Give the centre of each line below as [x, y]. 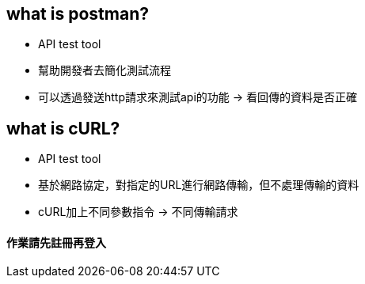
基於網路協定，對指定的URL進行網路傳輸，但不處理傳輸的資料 [199, 185]
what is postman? [78, 14]
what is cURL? [63, 128]
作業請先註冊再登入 [56, 242]
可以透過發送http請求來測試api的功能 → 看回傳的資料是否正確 [198, 97]
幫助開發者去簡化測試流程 [105, 70]
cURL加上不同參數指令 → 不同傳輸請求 [138, 212]
